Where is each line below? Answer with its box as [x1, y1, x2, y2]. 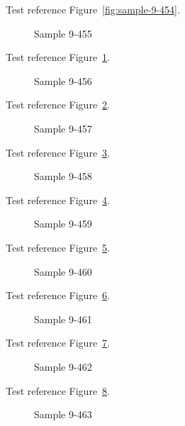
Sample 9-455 [34, 26, 92, 40]
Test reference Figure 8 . [6, 383, 110, 398]
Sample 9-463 [34, 407, 92, 422]
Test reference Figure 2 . [6, 97, 110, 112]
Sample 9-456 [34, 73, 92, 88]
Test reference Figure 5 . [6, 240, 110, 254]
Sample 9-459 [34, 216, 92, 231]
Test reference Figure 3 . [6, 145, 110, 159]
